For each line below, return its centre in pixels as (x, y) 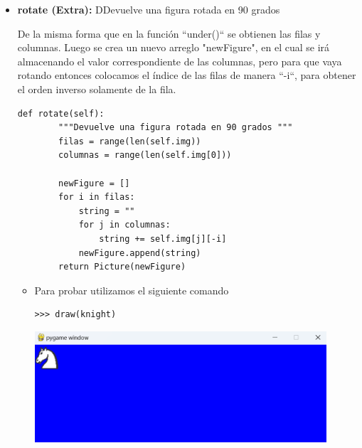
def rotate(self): (61, 113)
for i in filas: (97, 197)
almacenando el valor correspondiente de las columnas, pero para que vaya (180, 61)
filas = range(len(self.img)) (130, 141)
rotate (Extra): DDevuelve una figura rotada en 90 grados (149, 9)
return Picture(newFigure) (122, 267)
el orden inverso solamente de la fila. (97, 89)
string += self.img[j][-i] (163, 239)
